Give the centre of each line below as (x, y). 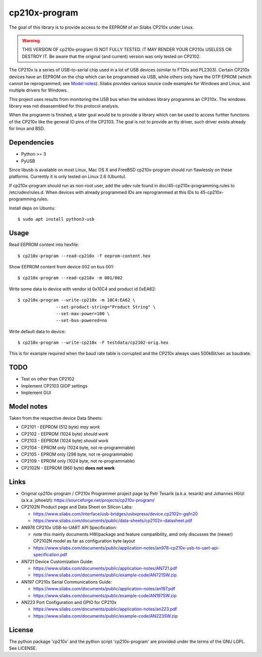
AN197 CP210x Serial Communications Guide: (67, 582)
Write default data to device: (37, 331)
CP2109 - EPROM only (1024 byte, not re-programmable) (78, 461)
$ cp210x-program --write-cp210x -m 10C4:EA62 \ (76, 300)
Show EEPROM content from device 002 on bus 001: (61, 266)
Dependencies (32, 143)
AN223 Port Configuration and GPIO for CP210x (69, 602)
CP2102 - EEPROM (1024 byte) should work (65, 434)
